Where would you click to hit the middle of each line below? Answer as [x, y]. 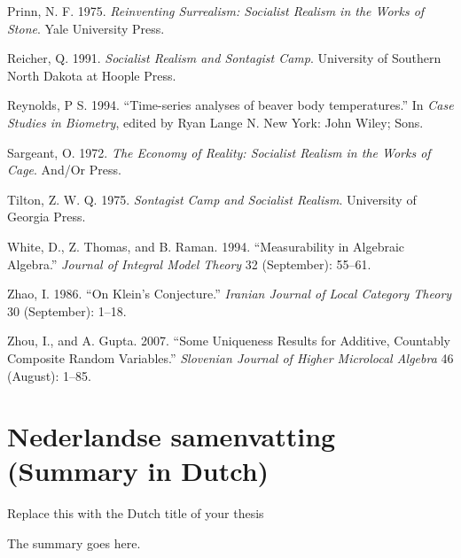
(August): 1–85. [49, 375]
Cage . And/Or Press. [64, 170]
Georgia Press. [47, 217]
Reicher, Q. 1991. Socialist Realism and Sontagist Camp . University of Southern [224, 58]
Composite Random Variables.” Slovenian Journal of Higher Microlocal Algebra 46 [230, 357]
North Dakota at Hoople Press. [92, 75]
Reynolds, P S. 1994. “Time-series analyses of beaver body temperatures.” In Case [230, 105]
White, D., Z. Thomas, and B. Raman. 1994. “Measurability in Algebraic [206, 246]
